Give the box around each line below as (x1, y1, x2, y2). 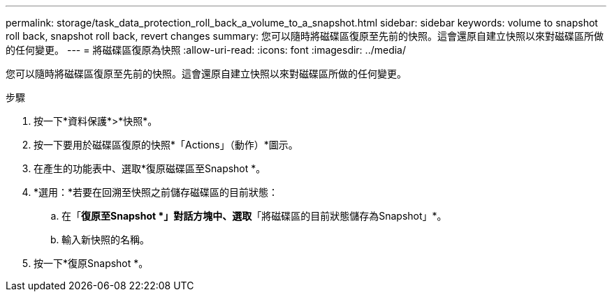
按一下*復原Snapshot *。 (34, 257, 149, 269)
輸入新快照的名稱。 (61, 234, 150, 245)
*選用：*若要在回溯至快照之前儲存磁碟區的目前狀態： (34, 186, 279, 198)
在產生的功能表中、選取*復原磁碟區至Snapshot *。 (34, 162, 266, 174)
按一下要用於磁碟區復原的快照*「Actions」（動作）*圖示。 (34, 139, 298, 151)
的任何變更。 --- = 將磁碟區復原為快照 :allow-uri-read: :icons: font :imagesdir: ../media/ (6, 44, 407, 56)
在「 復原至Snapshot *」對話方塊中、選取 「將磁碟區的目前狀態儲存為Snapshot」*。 (61, 210, 447, 222)
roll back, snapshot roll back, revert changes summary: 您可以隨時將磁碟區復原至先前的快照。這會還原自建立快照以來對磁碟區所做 (6, 30, 604, 42)
